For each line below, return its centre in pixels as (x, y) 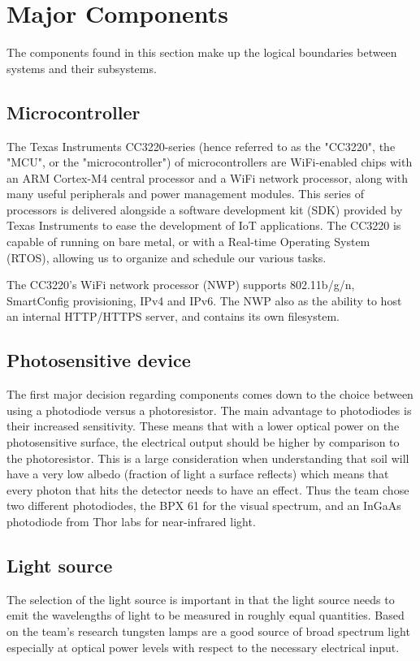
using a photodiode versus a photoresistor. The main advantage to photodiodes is (209, 410)
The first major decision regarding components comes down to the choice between (210, 394)
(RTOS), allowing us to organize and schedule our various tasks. (167, 257)
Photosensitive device (99, 360)
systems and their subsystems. (82, 68)
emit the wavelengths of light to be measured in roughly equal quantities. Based (206, 615)
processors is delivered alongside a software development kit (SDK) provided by (205, 209)
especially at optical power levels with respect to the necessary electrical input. (203, 647)
